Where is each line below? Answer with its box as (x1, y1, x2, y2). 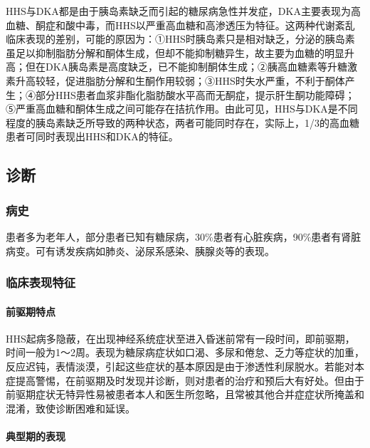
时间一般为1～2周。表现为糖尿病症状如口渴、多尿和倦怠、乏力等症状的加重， (6, 345, 364, 360)
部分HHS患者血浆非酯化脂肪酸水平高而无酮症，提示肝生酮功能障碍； (35, 87, 355, 102)
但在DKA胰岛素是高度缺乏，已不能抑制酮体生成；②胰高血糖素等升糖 (25, 59, 348, 74)
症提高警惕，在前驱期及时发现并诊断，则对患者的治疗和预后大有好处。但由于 (6, 373, 364, 387)
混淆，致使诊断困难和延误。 (6, 400, 135, 415)
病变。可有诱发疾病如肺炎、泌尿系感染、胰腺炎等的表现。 (6, 243, 275, 258)
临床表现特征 (6, 274, 76, 291)
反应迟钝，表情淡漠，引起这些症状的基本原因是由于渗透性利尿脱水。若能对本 (6, 358, 364, 373)
